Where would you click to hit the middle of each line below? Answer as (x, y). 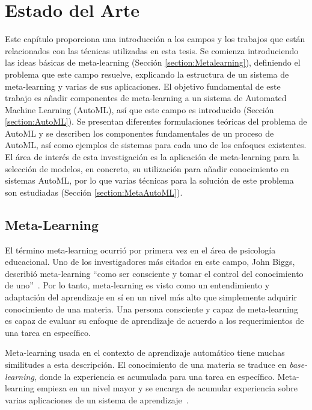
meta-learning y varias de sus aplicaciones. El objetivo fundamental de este (143, 86)
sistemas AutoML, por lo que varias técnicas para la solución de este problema (149, 180)
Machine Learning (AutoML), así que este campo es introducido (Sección (139, 109)
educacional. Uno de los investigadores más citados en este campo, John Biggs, (150, 262)
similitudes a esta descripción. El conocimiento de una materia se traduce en (146, 364)
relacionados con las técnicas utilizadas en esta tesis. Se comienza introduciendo (152, 50)
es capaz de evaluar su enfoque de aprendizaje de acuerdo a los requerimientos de (154, 321)
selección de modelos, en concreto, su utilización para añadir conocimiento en (147, 168)
